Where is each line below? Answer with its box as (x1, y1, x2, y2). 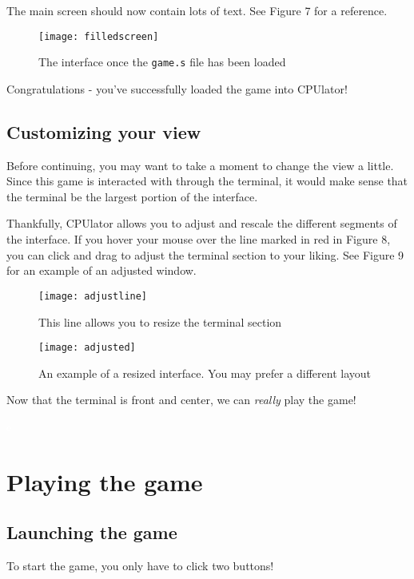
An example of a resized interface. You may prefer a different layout (38, 364, 371, 381)
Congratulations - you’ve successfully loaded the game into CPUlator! (6, 80, 348, 97)
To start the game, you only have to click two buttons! (6, 557, 274, 574)
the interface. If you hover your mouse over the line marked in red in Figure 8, (6, 231, 391, 248)
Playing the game (6, 465, 203, 498)
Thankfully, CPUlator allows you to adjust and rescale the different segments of (6, 215, 397, 232)
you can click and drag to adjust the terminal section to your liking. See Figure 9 (6, 246, 404, 263)
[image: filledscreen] (38, 30, 159, 42)
